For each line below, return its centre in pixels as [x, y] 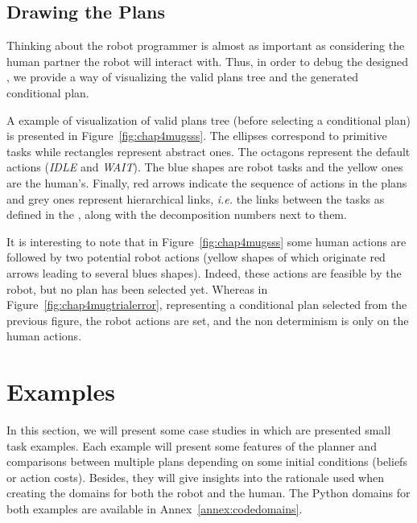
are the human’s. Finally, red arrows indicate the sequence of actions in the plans [207, 182]
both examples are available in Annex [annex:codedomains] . [155, 508]
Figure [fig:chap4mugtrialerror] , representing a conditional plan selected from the [207, 305]
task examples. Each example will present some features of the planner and [192, 445]
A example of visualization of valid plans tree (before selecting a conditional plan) [208, 119]
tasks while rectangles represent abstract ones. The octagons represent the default [208, 151]
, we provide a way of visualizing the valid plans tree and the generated [182, 77]
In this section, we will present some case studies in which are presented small [199, 430]
